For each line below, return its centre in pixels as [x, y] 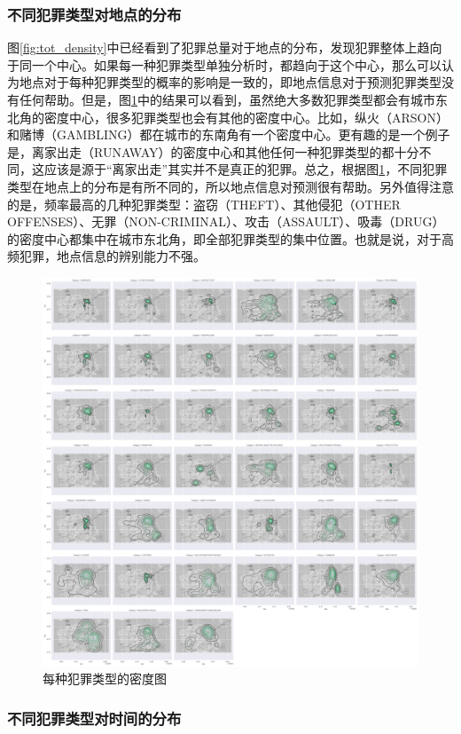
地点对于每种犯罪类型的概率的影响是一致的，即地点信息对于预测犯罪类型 [230, 82]
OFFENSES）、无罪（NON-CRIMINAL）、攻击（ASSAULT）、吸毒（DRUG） [226, 221]
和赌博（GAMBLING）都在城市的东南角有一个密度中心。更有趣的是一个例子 [229, 134]
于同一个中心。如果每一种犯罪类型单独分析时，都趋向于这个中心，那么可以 [224, 64]
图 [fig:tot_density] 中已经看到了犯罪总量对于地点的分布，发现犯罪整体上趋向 [225, 47]
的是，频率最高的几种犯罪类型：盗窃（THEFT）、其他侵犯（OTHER [204, 204]
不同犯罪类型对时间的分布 [94, 718]
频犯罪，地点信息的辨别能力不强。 [106, 256]
